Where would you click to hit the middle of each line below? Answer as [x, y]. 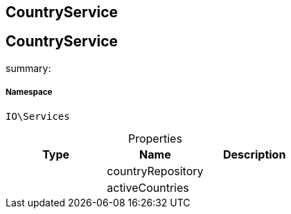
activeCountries [148, 187]
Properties [155, 138]
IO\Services [38, 116]
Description [254, 154]
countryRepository [155, 171]
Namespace [29, 92]
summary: [28, 68]
